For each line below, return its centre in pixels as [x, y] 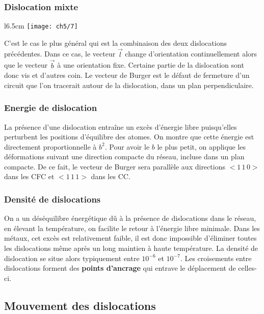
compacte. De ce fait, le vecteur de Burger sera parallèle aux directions [115, 166]
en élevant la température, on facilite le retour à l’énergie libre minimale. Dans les [132, 228]
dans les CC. [111, 176]
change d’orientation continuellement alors [191, 54]
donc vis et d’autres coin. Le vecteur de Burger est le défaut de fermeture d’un [127, 75]
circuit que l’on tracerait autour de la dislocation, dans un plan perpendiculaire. [129, 85]
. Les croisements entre [216, 258]
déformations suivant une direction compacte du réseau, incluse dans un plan [124, 156]
